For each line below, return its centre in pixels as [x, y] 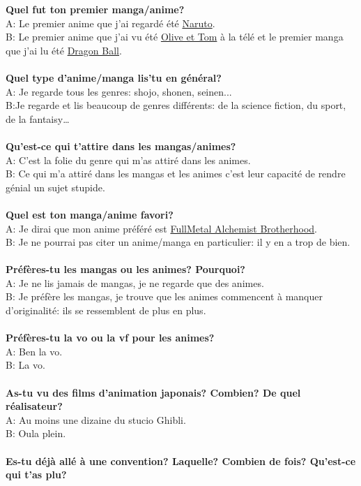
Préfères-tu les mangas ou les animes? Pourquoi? [125, 269]
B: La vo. [25, 365]
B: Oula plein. [36, 433]
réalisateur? [34, 406]
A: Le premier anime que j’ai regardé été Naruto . [110, 23]
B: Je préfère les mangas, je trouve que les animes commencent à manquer [164, 296]
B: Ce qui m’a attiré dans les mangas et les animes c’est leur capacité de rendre [176, 174]
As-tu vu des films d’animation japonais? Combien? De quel [153, 392]
